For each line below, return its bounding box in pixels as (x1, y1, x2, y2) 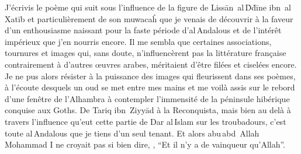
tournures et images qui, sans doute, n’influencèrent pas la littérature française (5, 47, 286, 59)
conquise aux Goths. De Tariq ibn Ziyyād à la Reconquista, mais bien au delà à (5, 104, 291, 116)
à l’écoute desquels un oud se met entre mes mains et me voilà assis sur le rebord (5, 81, 295, 93)
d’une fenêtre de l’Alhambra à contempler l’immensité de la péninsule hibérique (5, 92, 290, 104)
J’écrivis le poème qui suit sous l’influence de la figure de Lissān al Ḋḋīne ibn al (5, 1, 291, 13)
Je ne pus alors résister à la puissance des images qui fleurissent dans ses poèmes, (5, 69, 296, 82)
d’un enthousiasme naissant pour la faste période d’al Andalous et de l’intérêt (5, 24, 282, 36)
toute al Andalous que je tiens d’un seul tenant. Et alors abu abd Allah (5, 127, 260, 139)
